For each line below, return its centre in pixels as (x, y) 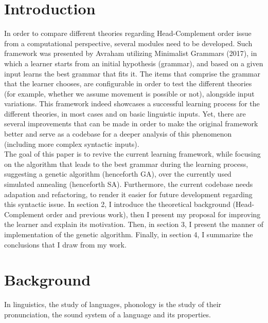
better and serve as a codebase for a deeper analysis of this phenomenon (118, 134)
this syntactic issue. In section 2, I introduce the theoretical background (117, 204)
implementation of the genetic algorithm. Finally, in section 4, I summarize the (129, 234)
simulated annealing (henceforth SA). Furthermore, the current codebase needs (129, 184)
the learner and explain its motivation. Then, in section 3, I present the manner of (134, 224)
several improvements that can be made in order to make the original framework (131, 123)
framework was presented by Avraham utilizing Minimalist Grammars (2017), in (131, 53)
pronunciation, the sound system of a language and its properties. (108, 314)
